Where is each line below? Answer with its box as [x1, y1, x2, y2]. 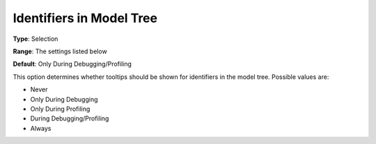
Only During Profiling [30, 105, 91, 113]
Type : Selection [13, 35, 58, 43]
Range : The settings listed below [13, 47, 107, 55]
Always [30, 124, 52, 132]
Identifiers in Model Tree [13, 10, 158, 26]
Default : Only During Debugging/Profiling [13, 60, 132, 69]
